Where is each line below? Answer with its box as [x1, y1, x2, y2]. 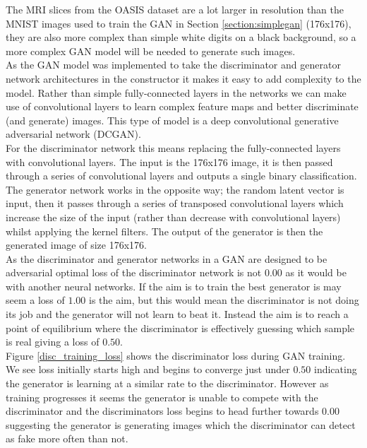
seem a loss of [6, 293, 65, 307]
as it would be [285, 265, 347, 280]
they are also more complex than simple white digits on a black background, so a [6, 30, 356, 45]
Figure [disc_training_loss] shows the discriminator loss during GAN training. [6, 348, 346, 362]
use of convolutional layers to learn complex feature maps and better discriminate [6, 99, 359, 114]
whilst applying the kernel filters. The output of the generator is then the [6, 223, 323, 238]
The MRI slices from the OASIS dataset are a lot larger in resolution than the [6, 2, 344, 16]
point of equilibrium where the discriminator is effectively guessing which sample [6, 320, 355, 335]
